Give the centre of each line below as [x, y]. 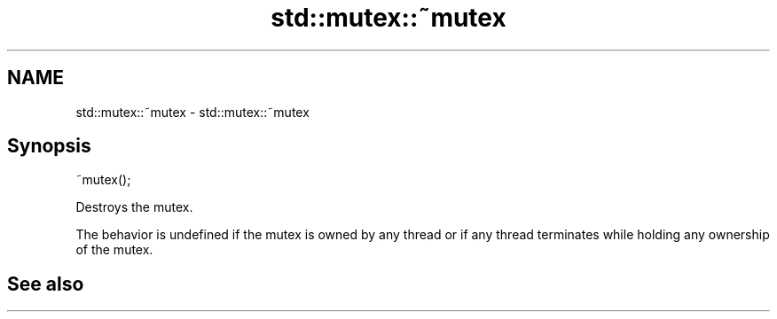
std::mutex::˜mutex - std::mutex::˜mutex [192, 112]
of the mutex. [114, 250]
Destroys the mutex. [134, 207]
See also [46, 284]
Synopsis [49, 146]
